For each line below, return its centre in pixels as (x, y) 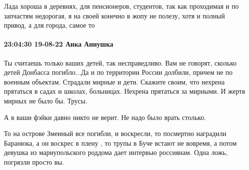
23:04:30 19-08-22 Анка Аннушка (59, 44)
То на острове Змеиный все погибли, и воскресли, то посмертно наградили (115, 133)
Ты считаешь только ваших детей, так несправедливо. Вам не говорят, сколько (120, 62)
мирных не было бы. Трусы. (46, 100)
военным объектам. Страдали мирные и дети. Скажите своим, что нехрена (114, 81)
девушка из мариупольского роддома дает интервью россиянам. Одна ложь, (116, 152)
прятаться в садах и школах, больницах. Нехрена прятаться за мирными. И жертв (125, 91)
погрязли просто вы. (34, 161)
